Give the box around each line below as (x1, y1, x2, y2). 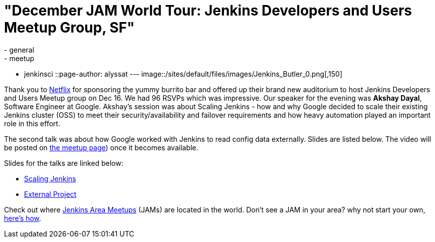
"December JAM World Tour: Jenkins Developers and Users (4, 2, 412, 19)
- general (4, 45, 35, 54)
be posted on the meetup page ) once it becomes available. (4, 143, 198, 152)
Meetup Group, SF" (4, 19, 135, 36)
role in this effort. (4, 119, 61, 128)
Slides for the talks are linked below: (4, 158, 123, 167)
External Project (24, 189, 77, 198)
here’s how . (4, 213, 42, 222)
